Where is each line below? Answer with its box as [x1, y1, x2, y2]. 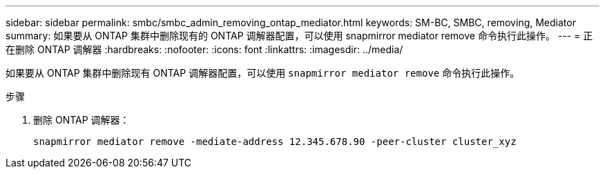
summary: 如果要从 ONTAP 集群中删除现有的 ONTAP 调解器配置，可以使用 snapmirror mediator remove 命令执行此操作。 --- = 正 [6, 30, 593, 41]
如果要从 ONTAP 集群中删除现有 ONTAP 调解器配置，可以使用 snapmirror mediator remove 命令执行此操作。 [6, 67, 520, 79]
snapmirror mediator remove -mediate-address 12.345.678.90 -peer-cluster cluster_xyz [33, 136, 517, 147]
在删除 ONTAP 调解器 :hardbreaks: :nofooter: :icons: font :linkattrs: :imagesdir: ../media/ [6, 43, 403, 55]
